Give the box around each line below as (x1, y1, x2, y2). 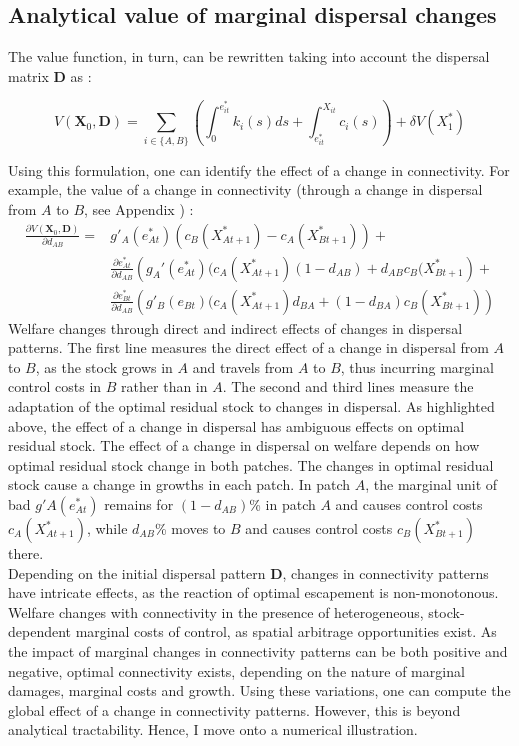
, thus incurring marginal (340, 356, 494, 377)
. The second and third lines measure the (222, 376, 474, 397)
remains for (104, 494, 174, 515)
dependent (8, 621, 72, 642)
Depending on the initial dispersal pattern (8, 562, 266, 583)
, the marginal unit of (365, 474, 498, 495)
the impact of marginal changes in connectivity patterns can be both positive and (8, 640, 508, 661)
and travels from (192, 356, 294, 377)
